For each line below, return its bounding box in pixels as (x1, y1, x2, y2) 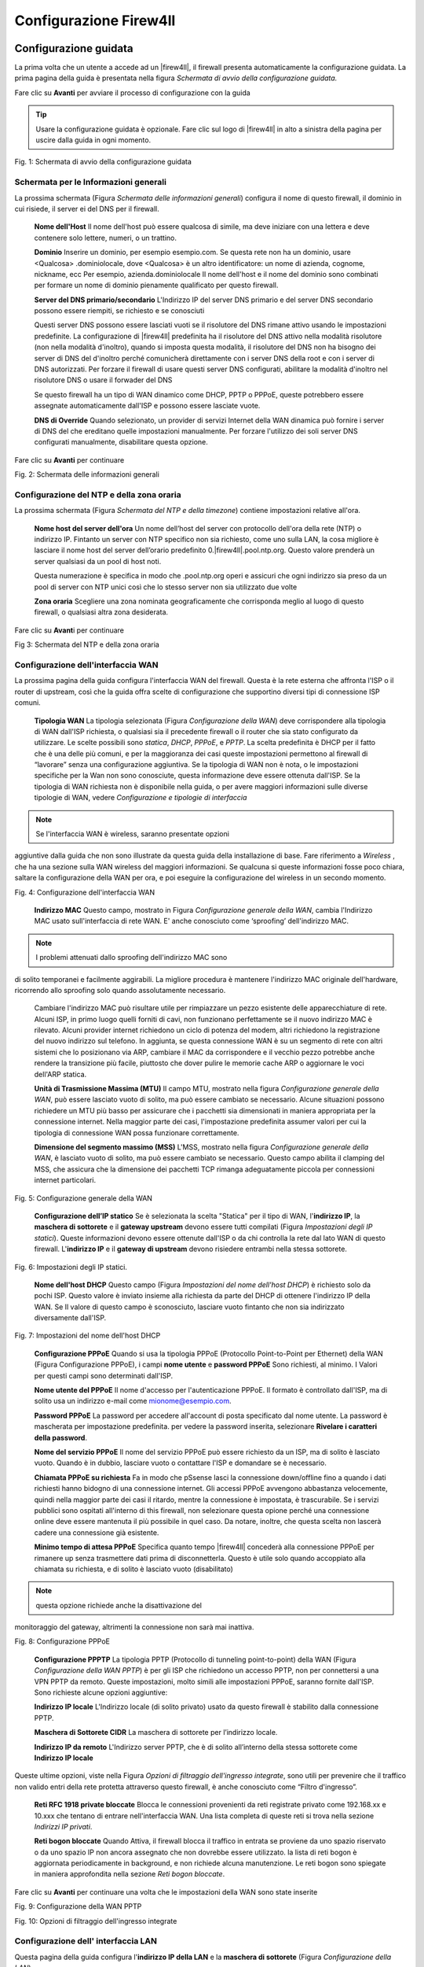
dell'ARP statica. (34, 1069, 87, 1079)
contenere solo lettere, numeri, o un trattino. (34, 233, 177, 242)
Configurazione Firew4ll (14, 12, 176, 29)
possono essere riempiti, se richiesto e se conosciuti (34, 306, 205, 316)
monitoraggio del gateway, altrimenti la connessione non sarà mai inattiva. (14, 1622, 254, 1632)
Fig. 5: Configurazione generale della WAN (14, 1193, 153, 1203)
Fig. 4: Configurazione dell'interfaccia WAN (14, 888, 155, 897)
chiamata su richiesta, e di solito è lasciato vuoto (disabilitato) (34, 1564, 233, 1574)
